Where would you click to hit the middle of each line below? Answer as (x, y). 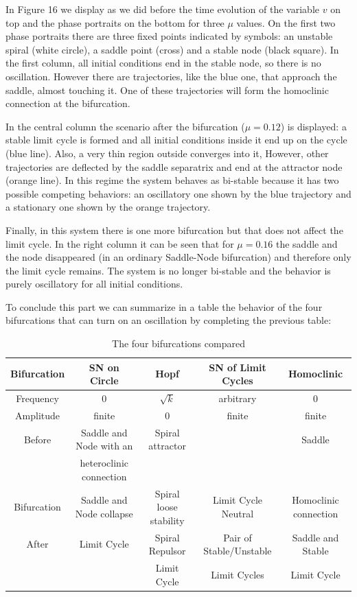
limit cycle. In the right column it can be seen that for (120, 243)
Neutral (238, 514)
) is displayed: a (313, 126)
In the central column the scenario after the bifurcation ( (125, 126)
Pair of (238, 537)
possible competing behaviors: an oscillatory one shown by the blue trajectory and (178, 193)
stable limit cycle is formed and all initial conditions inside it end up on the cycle (176, 140)
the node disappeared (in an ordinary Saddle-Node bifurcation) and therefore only (178, 257)
